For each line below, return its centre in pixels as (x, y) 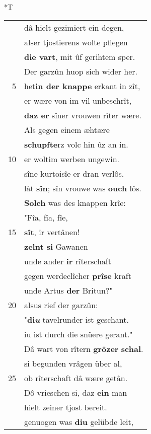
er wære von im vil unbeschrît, (78, 100)
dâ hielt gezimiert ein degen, (74, 27)
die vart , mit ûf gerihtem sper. (80, 56)
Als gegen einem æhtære (67, 129)
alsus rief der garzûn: (61, 305)
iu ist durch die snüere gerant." (79, 334)
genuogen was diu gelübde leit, (79, 421)
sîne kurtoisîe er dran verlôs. (74, 173)
